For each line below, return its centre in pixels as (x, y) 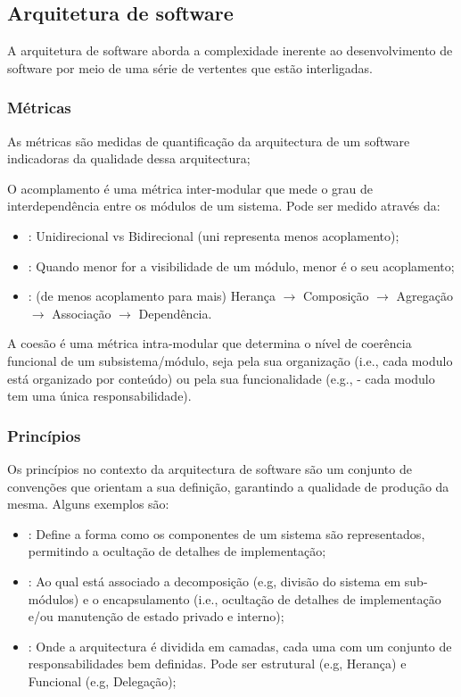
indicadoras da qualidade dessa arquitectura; (129, 158)
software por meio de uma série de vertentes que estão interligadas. (190, 67)
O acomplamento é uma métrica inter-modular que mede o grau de (190, 188)
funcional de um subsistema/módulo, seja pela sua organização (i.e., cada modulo (230, 360)
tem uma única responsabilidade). (99, 396)
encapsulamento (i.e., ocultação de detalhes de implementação (272, 598)
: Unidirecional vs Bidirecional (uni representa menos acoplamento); (214, 235)
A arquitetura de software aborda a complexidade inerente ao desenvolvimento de (230, 50)
